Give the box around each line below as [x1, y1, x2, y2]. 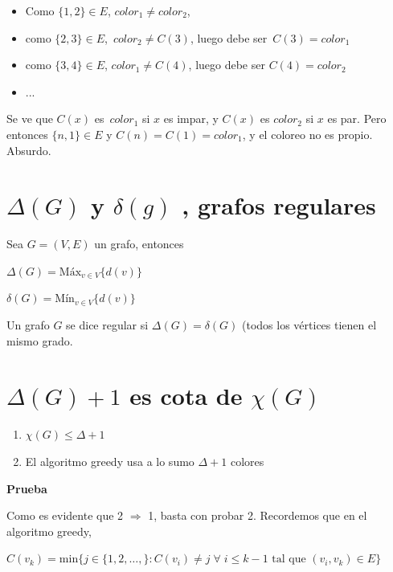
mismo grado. [6, 332, 73, 349]
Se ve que [6, 110, 53, 127]
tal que [272, 554, 306, 566]
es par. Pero [327, 110, 387, 127]
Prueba [6, 480, 47, 496]
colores [230, 452, 264, 469]
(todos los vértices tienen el [242, 317, 377, 333]
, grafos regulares [182, 189, 376, 222]
